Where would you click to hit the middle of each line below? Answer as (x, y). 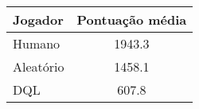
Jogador (38, 19)
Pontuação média (132, 19)
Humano (37, 43)
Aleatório (39, 66)
